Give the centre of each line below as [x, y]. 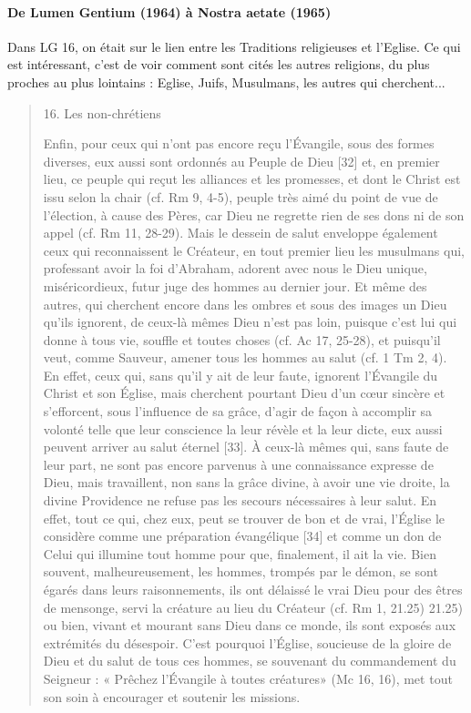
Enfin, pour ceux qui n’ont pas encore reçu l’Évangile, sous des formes [239, 143]
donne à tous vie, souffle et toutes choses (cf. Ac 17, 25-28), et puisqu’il [242, 339]
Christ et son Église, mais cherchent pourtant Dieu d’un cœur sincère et [244, 393]
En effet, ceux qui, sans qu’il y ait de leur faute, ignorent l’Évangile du [241, 375]
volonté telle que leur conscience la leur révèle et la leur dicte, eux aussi [243, 428]
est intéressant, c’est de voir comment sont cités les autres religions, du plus [219, 64]
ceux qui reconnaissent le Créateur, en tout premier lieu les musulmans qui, [254, 250]
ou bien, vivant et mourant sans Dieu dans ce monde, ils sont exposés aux [250, 625]
